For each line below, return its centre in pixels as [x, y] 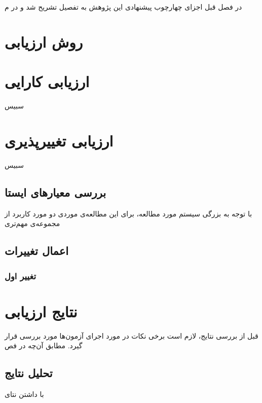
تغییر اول [20, 276]
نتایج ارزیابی [41, 311]
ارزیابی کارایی [47, 81]
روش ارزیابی [44, 41]
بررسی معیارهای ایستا [55, 192]
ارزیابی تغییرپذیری [59, 140]
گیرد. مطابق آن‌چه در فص [44, 345]
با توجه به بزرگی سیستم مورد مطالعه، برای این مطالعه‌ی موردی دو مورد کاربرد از [128, 213]
